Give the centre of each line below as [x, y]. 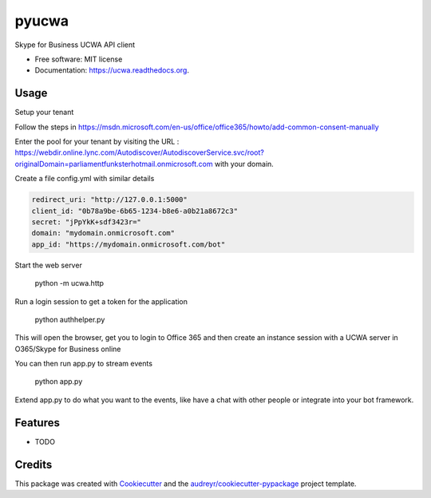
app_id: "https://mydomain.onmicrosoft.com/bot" [129, 244]
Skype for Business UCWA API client [75, 45]
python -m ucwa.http [69, 283]
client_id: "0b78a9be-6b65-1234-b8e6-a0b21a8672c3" [135, 211]
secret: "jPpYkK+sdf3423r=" [86, 222]
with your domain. [244, 164]
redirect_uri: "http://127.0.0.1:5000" [109, 200]
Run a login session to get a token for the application [101, 301]
